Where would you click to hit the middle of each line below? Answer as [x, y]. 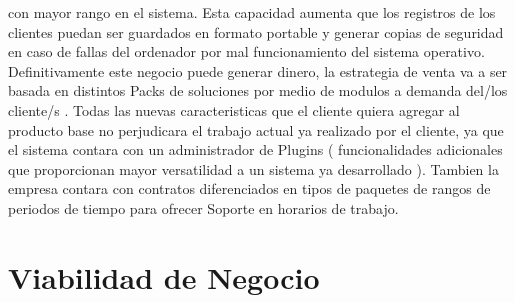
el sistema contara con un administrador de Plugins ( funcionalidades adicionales [255, 149]
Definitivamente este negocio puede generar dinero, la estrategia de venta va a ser [258, 70]
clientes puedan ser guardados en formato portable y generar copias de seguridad [256, 31]
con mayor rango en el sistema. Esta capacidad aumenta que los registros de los [252, 12]
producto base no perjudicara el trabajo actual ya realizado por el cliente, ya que [256, 129]
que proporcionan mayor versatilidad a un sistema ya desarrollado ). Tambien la [253, 168]
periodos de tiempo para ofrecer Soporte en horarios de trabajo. [203, 207]
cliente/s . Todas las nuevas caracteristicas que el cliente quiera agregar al [234, 109]
